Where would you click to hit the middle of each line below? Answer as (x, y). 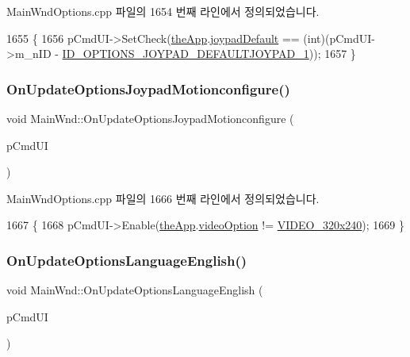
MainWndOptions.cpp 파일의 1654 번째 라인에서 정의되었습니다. (163, 11)
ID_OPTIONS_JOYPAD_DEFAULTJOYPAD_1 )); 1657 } (209, 54)
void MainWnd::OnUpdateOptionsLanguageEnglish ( (135, 290)
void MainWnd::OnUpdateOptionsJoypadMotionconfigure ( (150, 118)
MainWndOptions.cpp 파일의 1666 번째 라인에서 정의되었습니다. (163, 198)
